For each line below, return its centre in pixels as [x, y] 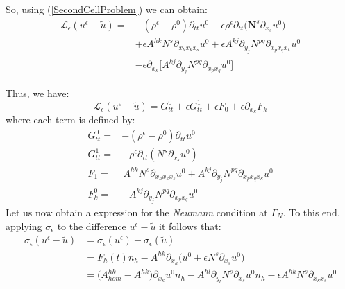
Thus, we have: [37, 93]
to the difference [92, 226]
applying [24, 226]
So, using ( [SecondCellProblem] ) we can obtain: [107, 9]
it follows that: [190, 226]
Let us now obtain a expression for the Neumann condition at [137, 212]
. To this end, [311, 212]
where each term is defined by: [70, 120]
